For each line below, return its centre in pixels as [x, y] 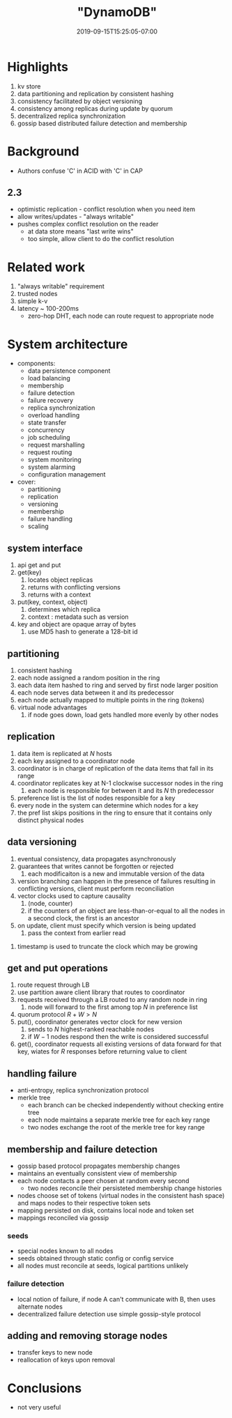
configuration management [67, 475]
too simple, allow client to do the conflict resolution [101, 239]
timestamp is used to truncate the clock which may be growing [108, 946]
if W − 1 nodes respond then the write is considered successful [118, 1037]
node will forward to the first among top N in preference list [113, 1007]
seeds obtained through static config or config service [95, 1258]
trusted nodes [37, 294]
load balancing [49, 378]
